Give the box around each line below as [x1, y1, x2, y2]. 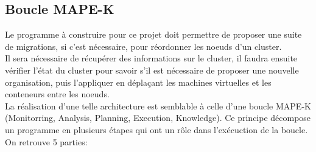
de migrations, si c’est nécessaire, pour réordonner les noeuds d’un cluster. [5, 40, 282, 52]
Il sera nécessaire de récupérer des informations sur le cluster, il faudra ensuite [5, 52, 298, 64]
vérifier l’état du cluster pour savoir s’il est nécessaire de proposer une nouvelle [5, 63, 299, 76]
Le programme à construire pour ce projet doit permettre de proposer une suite [5, 28, 302, 41]
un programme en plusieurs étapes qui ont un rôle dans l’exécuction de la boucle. [5, 123, 308, 136]
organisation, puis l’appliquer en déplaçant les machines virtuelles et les [5, 75, 272, 88]
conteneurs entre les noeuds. [5, 88, 110, 100]
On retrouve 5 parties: [5, 135, 88, 148]
